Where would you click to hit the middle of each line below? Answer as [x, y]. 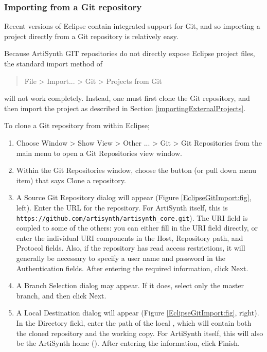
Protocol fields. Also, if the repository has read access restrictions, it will [131, 248]
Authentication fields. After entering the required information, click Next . [132, 268]
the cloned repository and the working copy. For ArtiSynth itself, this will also [140, 333]
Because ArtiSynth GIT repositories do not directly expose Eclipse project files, [130, 53]
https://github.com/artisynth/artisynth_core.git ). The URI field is [132, 217]
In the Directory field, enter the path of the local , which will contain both [134, 323]
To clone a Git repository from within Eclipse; [77, 125]
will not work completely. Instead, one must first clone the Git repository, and [127, 98]
